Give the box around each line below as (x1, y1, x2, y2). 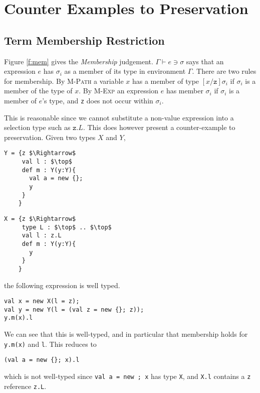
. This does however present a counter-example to (83, 122, 235, 133)
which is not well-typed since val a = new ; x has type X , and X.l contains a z (4, 371, 251, 381)
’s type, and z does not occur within (42, 95, 153, 105)
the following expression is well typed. (4, 280, 120, 290)
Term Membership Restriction (4, 32, 165, 48)
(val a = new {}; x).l (4, 356, 80, 364)
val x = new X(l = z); (4, 298, 80, 305)
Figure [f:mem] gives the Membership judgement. (4, 56, 153, 66)
